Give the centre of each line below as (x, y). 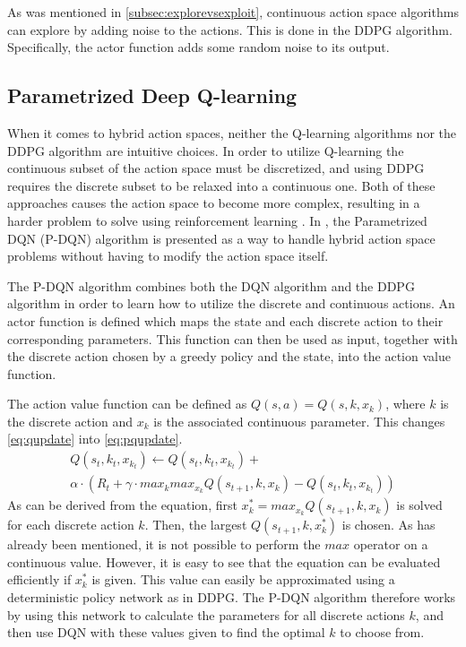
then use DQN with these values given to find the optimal (166, 632)
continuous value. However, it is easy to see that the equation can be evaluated (224, 561)
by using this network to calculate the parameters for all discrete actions (206, 614)
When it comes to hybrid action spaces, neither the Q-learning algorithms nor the (232, 132)
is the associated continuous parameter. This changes (299, 421)
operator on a (391, 544)
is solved (419, 505)
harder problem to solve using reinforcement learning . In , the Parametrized (217, 220)
